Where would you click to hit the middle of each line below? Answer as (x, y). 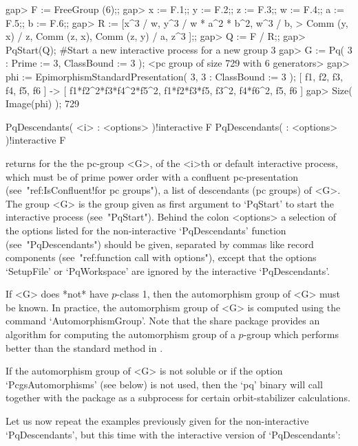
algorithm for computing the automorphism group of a (120, 334)
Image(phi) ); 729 (42, 103)
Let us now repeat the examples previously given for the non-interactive (157, 421)
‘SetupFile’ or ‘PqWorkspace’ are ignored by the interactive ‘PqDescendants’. (168, 270)
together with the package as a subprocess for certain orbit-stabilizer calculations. (178, 398)
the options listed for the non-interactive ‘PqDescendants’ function (146, 230)
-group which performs (291, 334)
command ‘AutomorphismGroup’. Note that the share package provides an (163, 321)
